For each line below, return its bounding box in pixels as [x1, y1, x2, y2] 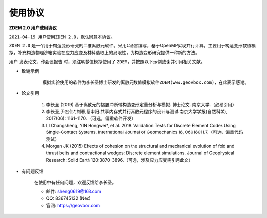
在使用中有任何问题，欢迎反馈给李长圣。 [34, 179, 116, 185]
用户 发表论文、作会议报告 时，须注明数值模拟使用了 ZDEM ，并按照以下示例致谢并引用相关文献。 [9, 59, 205, 65]
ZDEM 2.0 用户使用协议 [9, 25, 57, 31]
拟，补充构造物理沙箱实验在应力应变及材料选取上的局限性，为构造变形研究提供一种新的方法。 [9, 49, 200, 55]
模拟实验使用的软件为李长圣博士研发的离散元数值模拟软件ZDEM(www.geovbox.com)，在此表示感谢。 [43, 79, 249, 85]
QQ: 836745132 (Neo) [46, 195, 91, 201]
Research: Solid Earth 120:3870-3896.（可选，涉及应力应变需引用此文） [46, 157, 193, 163]
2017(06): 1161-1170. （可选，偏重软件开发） [46, 115, 136, 121]
